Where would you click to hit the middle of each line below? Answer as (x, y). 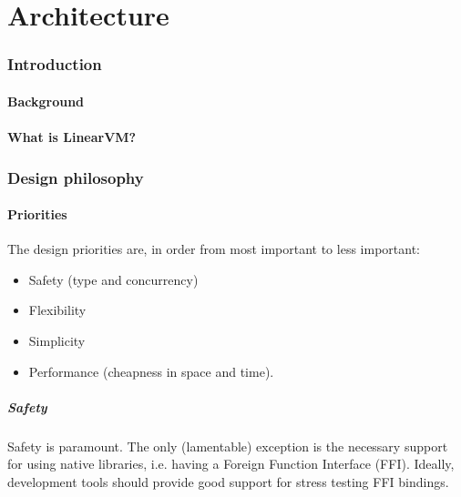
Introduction (55, 64)
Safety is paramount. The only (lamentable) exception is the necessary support (228, 446)
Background (46, 101)
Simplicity (57, 341)
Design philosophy (76, 177)
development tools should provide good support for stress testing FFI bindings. (228, 481)
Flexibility (57, 310)
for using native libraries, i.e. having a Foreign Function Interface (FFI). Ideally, (231, 464)
